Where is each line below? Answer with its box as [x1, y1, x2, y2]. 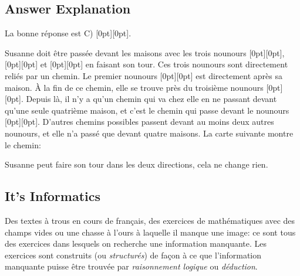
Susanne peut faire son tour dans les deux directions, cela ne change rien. [5, 158, 268, 171]
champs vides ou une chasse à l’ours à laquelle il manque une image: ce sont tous [5, 226, 296, 238]
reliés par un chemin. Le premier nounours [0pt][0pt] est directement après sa [5, 69, 282, 81]
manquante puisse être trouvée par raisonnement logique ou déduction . [5, 260, 258, 272]
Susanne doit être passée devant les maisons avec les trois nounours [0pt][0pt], [5, 46, 285, 59]
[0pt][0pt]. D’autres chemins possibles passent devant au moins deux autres [5, 115, 274, 128]
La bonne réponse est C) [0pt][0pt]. [5, 27, 132, 39]
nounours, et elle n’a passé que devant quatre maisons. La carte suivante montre [5, 127, 294, 139]
